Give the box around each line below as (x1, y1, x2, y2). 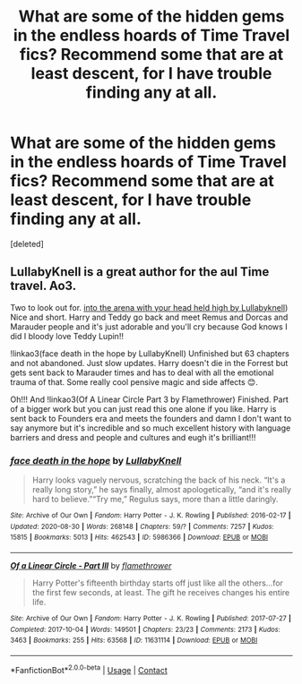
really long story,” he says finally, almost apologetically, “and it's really (31, 484, 292, 495)
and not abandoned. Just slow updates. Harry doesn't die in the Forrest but (10, 357, 289, 368)
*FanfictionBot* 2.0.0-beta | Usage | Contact (10, 663, 168, 675)
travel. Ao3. (10, 278, 77, 294)
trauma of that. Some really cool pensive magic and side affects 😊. (10, 376, 258, 387)
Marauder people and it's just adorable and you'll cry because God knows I (10, 321, 288, 332)
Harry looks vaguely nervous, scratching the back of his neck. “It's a (31, 475, 286, 485)
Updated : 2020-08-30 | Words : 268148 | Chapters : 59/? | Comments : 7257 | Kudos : (10, 522, 274, 531)
